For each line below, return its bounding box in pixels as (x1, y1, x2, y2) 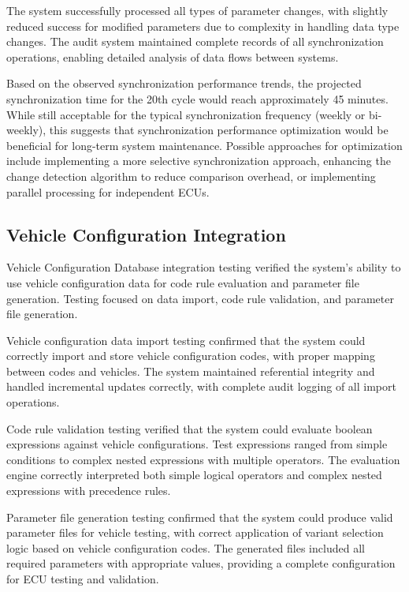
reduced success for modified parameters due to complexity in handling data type (6, 17, 400, 34)
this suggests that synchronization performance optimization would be (49, 122, 389, 138)
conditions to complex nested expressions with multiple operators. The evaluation (6, 451, 400, 467)
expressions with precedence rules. (6, 482, 171, 499)
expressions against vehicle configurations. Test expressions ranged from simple (6, 436, 388, 452)
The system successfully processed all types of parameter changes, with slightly (6, 2, 389, 18)
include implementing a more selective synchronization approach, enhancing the (6, 152, 391, 169)
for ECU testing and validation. (6, 571, 159, 587)
